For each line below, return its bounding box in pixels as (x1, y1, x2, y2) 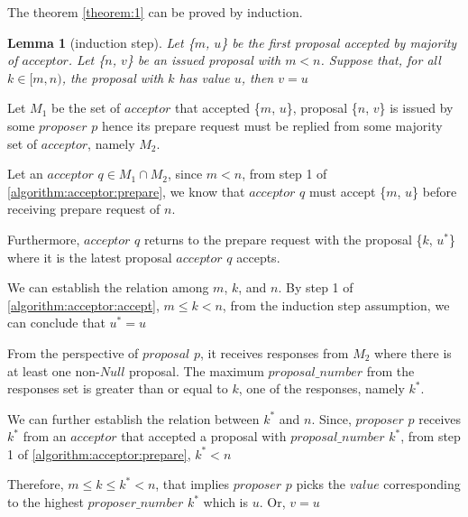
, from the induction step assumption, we (222, 295, 450, 314)
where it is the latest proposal (7, 247, 172, 266)
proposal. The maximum (129, 361, 264, 380)
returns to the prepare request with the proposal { (143, 229, 423, 248)
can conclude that (7, 313, 106, 332)
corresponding (383, 475, 461, 494)
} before (412, 181, 457, 200)
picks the (296, 475, 346, 494)
